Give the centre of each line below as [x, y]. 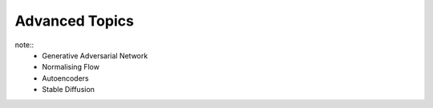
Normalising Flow [71, 67]
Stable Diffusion [69, 90]
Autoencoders [65, 78]
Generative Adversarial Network [95, 55]
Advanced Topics [74, 21]
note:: [24, 45]
